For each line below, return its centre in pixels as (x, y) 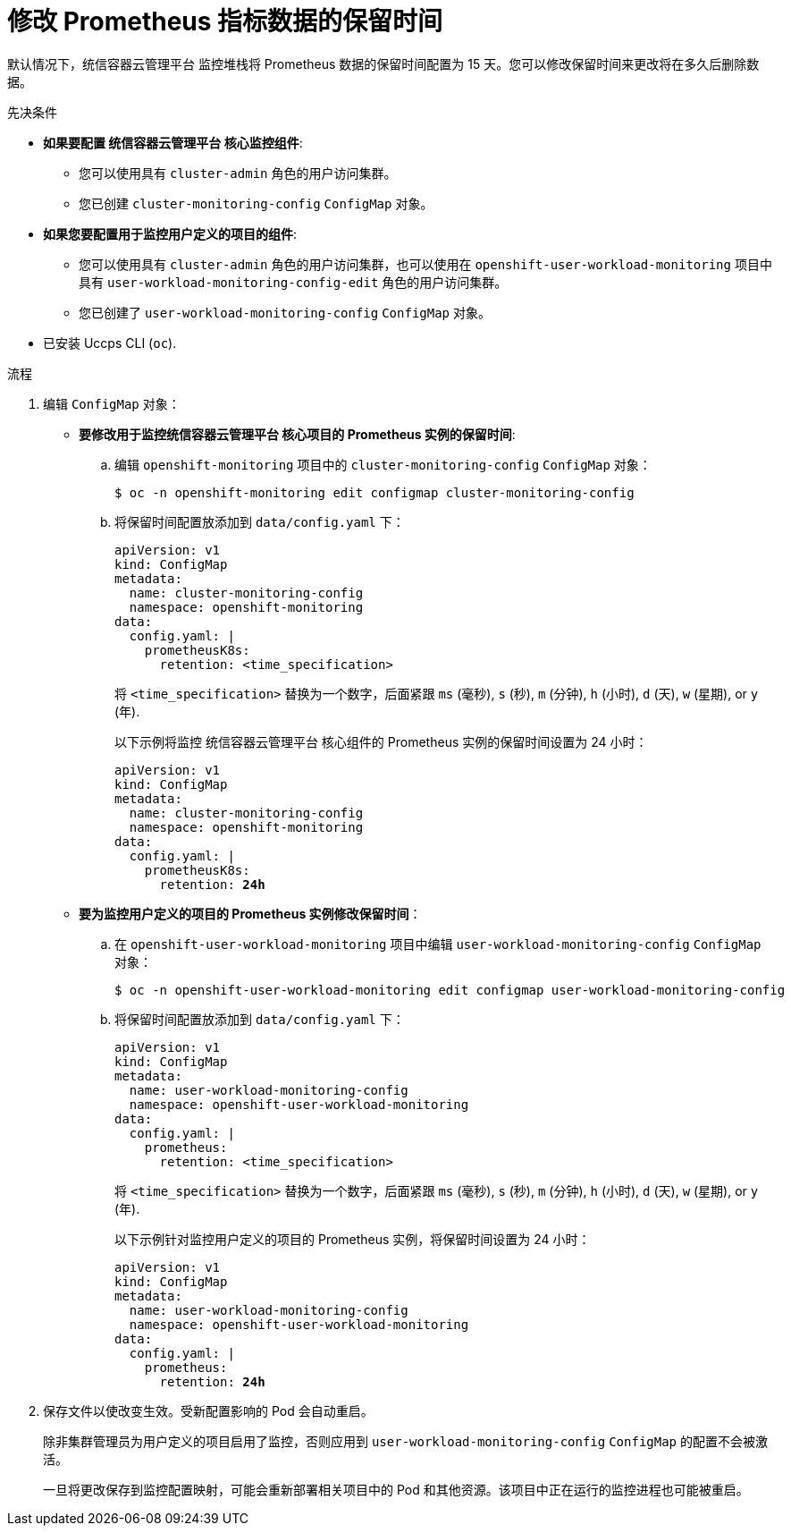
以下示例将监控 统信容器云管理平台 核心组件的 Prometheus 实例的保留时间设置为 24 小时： (381, 741)
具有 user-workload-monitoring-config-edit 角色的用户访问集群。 (293, 282)
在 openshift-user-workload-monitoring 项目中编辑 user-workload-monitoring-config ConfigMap (438, 944)
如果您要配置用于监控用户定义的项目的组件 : (170, 233)
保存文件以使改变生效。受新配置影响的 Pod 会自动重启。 (208, 1410)
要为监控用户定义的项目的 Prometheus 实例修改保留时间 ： (250, 913)
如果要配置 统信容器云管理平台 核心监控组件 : (173, 142)
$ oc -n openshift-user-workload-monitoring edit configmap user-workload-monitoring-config (450, 990)
